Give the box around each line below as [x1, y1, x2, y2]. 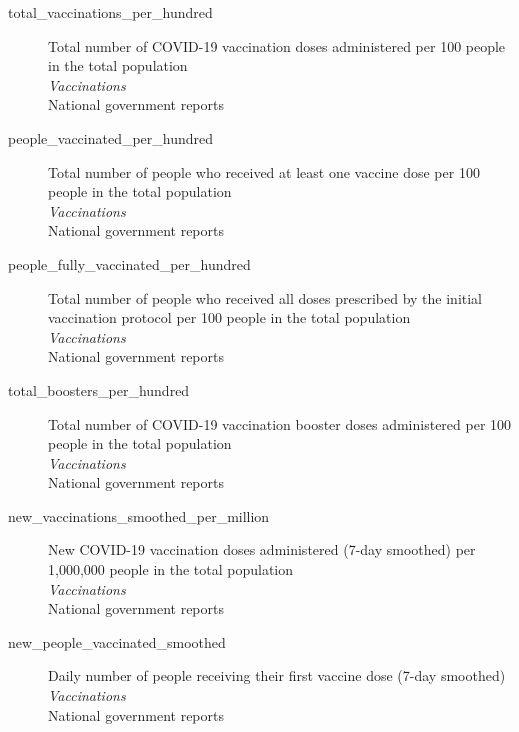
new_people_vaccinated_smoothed [8, 631, 226, 652]
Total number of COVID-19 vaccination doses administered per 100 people [48, 35, 506, 56]
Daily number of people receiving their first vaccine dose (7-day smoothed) [48, 665, 506, 686]
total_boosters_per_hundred [8, 379, 190, 400]
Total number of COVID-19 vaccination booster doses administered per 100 [48, 413, 512, 434]
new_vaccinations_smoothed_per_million [8, 505, 270, 526]
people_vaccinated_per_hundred [8, 127, 214, 148]
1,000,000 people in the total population [48, 559, 294, 580]
